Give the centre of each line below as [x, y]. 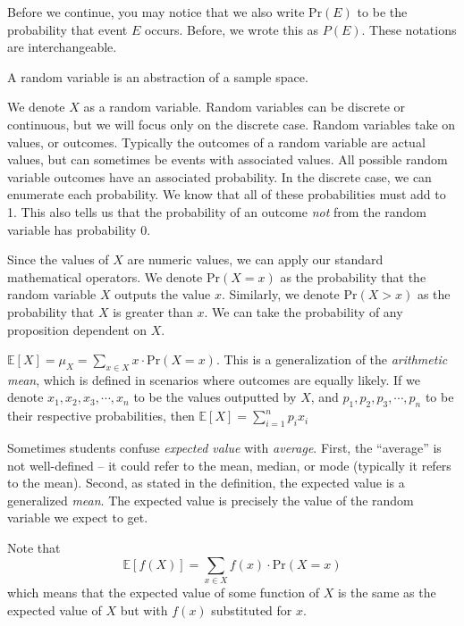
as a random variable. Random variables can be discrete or [245, 107]
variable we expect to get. [78, 517]
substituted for [252, 609]
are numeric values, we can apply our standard [255, 259]
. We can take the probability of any [304, 311]
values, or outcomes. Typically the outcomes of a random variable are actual [216, 142]
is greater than [153, 311]
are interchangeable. [62, 47]
